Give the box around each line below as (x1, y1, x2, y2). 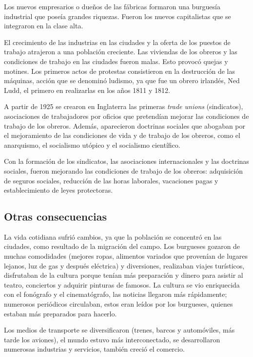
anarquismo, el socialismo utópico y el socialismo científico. (4, 139, 180, 150)
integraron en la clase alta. (4, 21, 83, 31)
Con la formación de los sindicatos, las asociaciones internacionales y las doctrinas (4, 156, 249, 166)
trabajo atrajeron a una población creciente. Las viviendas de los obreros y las (4, 46, 237, 57)
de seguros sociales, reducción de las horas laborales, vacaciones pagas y (4, 175, 218, 185)
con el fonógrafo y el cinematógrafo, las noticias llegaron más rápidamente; (4, 289, 227, 299)
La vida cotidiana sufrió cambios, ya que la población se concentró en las (4, 231, 222, 242)
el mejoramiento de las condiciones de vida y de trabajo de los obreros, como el (4, 130, 240, 140)
